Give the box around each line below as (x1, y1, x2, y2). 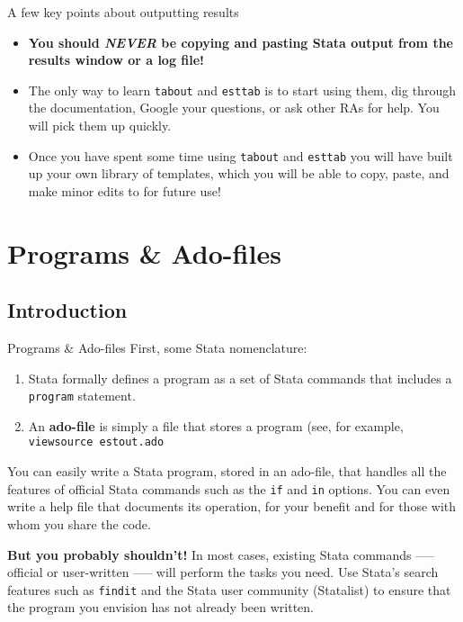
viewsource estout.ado (28, 436, 165, 449)
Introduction (7, 296, 128, 324)
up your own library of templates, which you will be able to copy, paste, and (28, 164, 450, 183)
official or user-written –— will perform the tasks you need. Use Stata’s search (7, 563, 439, 581)
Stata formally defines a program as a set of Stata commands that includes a (28, 368, 452, 387)
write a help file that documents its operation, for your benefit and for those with (7, 497, 457, 516)
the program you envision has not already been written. (7, 598, 314, 617)
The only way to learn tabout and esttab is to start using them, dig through (28, 80, 456, 99)
